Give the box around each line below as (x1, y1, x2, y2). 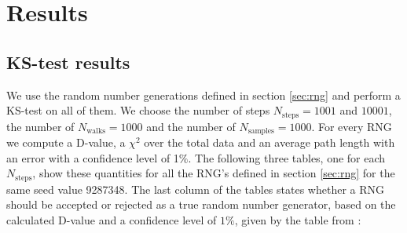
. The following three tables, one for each (188, 149, 386, 166)
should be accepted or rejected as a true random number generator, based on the (6, 196, 396, 213)
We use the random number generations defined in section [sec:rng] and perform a (6, 86, 401, 103)
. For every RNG (311, 118, 392, 134)
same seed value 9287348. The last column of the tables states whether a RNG (6, 180, 384, 197)
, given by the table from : (234, 211, 361, 228)
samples (247, 127, 274, 136)
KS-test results (6, 49, 130, 74)
